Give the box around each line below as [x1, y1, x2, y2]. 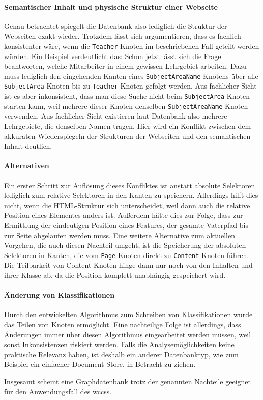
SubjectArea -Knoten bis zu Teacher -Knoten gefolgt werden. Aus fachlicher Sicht [4, 80, 257, 91]
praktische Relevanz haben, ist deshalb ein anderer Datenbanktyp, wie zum [4, 349, 239, 359]
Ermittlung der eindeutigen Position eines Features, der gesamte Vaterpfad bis [4, 220, 248, 230]
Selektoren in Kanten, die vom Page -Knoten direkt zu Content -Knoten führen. [4, 249, 249, 260]
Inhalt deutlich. [4, 140, 52, 151]
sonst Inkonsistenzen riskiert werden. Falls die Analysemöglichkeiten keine [4, 339, 235, 350]
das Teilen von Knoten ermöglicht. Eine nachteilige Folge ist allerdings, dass [4, 319, 241, 330]
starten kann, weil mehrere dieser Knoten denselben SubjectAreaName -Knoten [4, 100, 248, 111]
